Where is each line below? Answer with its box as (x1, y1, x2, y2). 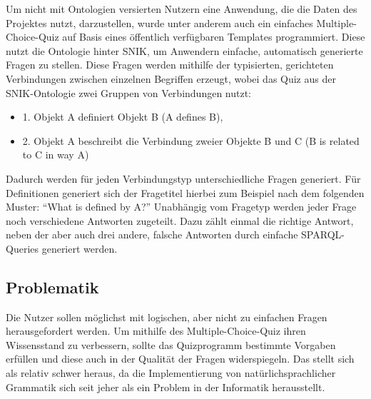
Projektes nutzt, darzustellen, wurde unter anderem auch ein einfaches (6, 15, 313, 30)
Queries (6, 241, 39, 256)
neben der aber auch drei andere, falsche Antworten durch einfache (6, 227, 298, 242)
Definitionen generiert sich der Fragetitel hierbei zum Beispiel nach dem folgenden (6, 185, 365, 200)
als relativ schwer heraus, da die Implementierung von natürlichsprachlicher (6, 365, 336, 380)
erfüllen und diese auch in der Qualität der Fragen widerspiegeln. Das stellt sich (6, 351, 355, 366)
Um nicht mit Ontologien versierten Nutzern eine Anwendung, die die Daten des (6, 1, 357, 16)
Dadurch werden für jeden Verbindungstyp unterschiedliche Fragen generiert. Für (6, 171, 361, 186)
